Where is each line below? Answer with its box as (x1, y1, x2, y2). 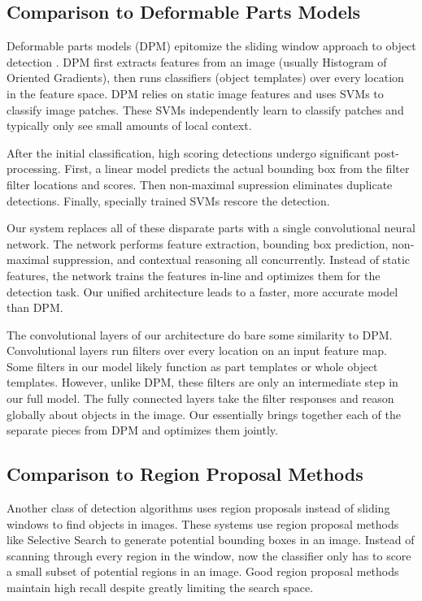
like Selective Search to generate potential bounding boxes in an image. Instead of (7, 531, 415, 548)
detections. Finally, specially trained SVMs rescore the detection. (7, 192, 330, 209)
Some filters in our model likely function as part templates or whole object (7, 357, 378, 374)
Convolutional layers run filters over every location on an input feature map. (7, 342, 387, 359)
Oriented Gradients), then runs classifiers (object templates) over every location (7, 69, 404, 86)
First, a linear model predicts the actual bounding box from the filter (64, 160, 410, 177)
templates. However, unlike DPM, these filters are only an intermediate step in (7, 374, 398, 391)
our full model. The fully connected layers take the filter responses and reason (7, 390, 394, 407)
